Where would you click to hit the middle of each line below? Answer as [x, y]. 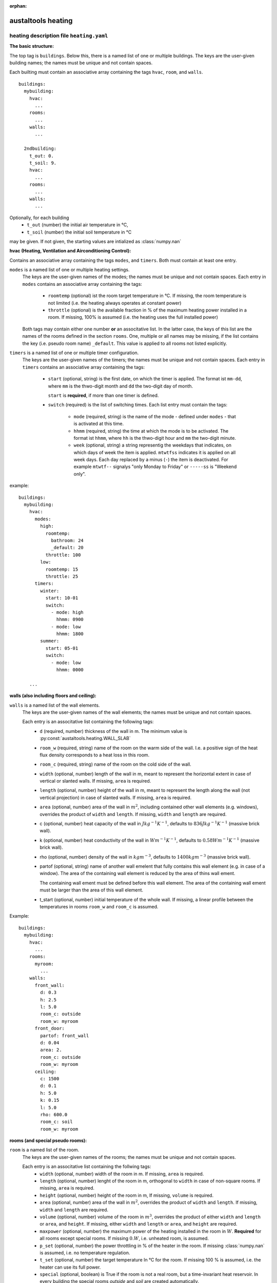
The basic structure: [32, 46]
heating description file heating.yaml [59, 35]
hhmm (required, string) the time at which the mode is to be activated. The [151, 431]
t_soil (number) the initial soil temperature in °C [79, 232]
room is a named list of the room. [44, 1150]
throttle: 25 [62, 576]
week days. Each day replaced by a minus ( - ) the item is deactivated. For [151, 460]
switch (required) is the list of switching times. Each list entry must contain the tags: [138, 405]
